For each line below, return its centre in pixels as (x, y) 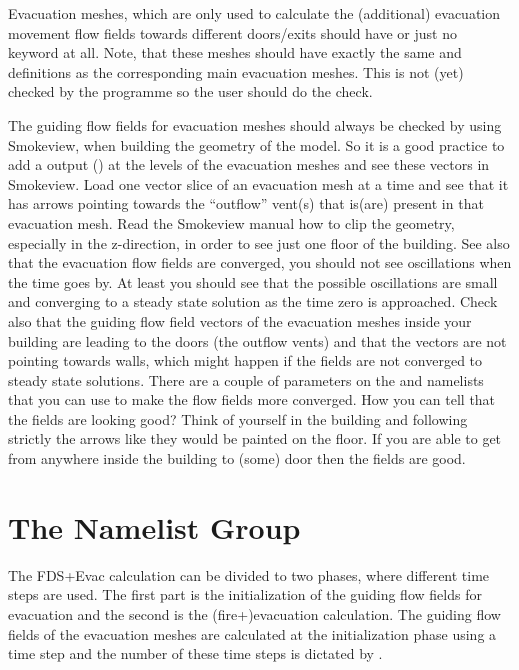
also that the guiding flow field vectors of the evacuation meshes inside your (240, 320)
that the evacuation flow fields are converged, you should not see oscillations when (260, 262)
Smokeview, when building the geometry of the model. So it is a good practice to (256, 144)
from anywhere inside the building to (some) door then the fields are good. (237, 458)
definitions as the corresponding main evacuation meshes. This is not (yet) (236, 71)
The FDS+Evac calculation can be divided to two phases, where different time (249, 574)
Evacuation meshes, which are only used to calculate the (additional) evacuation (254, 13)
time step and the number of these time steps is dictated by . (195, 653)
